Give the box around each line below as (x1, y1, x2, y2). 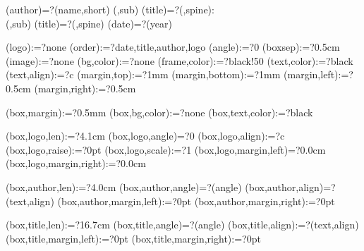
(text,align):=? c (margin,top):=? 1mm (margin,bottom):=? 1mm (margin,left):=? (6, 67, 353, 82)
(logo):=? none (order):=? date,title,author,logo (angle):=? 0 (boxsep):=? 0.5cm (6, 39, 340, 54)
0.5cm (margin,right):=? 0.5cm (6, 80, 136, 95)
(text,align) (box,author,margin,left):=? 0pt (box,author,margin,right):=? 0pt (6, 193, 335, 208)
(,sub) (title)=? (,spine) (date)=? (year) (6, 16, 172, 30)
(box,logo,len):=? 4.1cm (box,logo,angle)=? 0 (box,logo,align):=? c (6, 128, 285, 143)
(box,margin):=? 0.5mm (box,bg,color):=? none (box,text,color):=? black (6, 104, 313, 119)
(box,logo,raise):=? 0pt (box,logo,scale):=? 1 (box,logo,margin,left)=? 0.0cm (6, 142, 326, 157)
